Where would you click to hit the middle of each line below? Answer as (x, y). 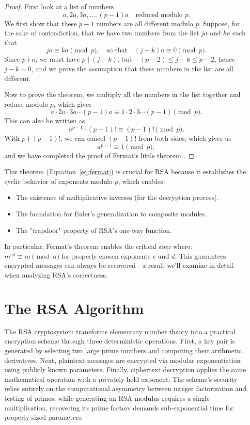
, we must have (58, 59)
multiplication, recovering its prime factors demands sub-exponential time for (119, 407)
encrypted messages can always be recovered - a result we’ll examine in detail (119, 265)
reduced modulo (159, 15)
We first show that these (41, 23)
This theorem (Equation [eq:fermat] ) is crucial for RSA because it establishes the (125, 172)
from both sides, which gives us (185, 138)
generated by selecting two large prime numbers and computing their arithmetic (123, 350)
